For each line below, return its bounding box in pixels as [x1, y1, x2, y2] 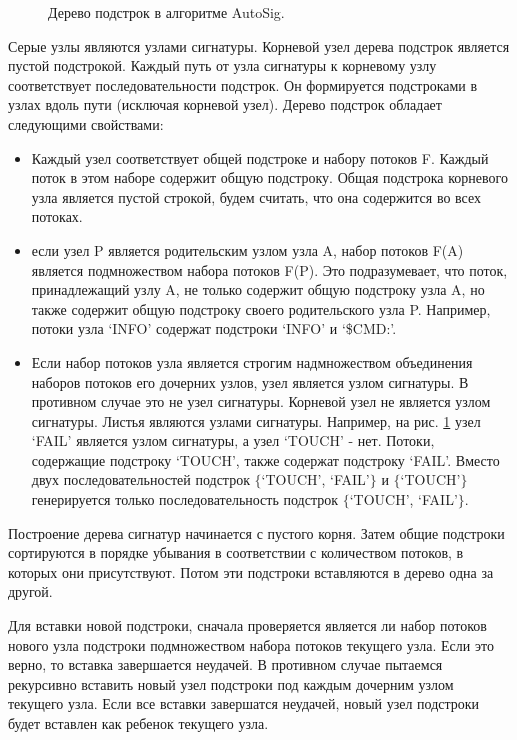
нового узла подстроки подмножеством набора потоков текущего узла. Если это [8, 634, 494, 655]
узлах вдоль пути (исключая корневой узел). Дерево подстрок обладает [8, 94, 442, 115]
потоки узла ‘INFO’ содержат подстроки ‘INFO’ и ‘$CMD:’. [31, 318, 397, 339]
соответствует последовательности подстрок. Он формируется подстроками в [8, 74, 478, 95]
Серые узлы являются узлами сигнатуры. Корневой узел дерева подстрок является [8, 35, 510, 56]
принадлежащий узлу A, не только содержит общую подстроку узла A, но [31, 279, 485, 300]
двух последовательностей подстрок [31, 469, 250, 490]
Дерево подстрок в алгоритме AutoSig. [48, 2, 285, 22]
